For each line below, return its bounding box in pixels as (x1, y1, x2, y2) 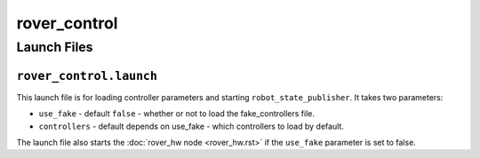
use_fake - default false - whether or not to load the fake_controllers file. (38, 108, 316, 119)
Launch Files (16, 39, 93, 55)
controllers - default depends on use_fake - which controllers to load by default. (38, 121, 344, 131)
